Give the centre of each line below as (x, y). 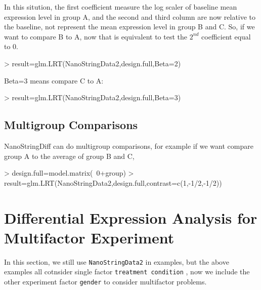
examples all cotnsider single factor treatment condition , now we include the (127, 272)
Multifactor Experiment (89, 237)
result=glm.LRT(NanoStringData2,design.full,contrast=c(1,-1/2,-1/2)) (113, 182)
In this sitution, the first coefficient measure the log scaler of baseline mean (121, 7)
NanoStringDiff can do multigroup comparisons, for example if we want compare (129, 146)
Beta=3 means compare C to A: (54, 80)
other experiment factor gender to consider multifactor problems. (105, 281)
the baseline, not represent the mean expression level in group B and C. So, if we (129, 27)
